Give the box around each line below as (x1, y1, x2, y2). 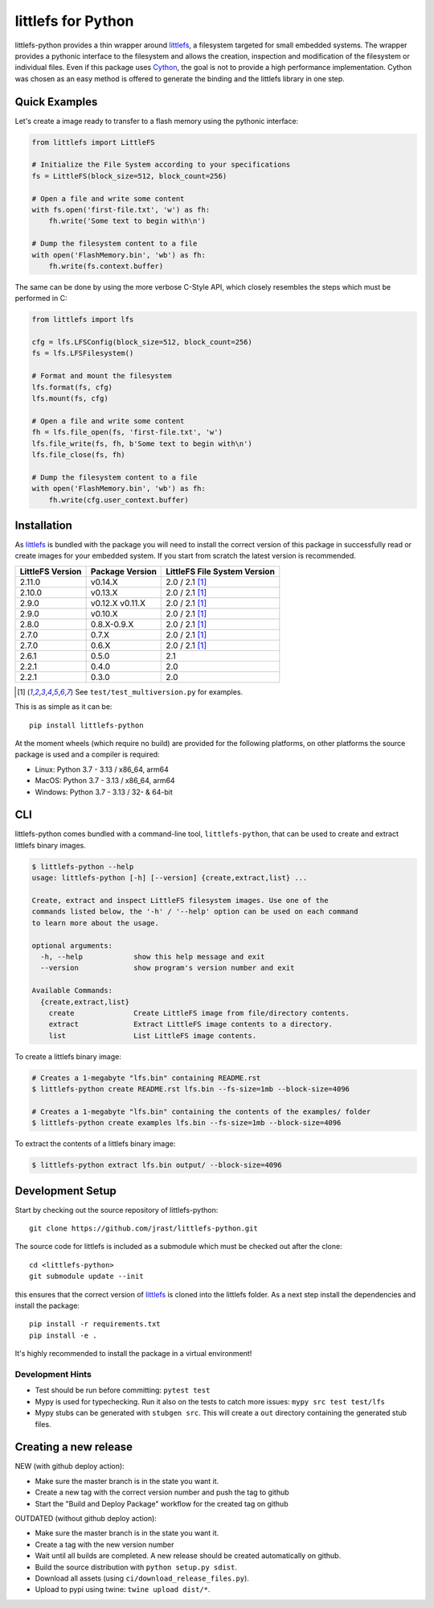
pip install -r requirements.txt (29, 1320, 161, 1329)
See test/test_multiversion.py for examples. (75, 686, 244, 696)
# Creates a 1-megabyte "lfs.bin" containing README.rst (31, 1073, 261, 1082)
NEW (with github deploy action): (14, 1462, 125, 1471)
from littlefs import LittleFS (31, 138, 156, 146)
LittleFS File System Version (166, 566, 275, 577)
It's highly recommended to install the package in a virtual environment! (14, 1349, 252, 1359)
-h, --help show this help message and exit (40, 952, 265, 961)
